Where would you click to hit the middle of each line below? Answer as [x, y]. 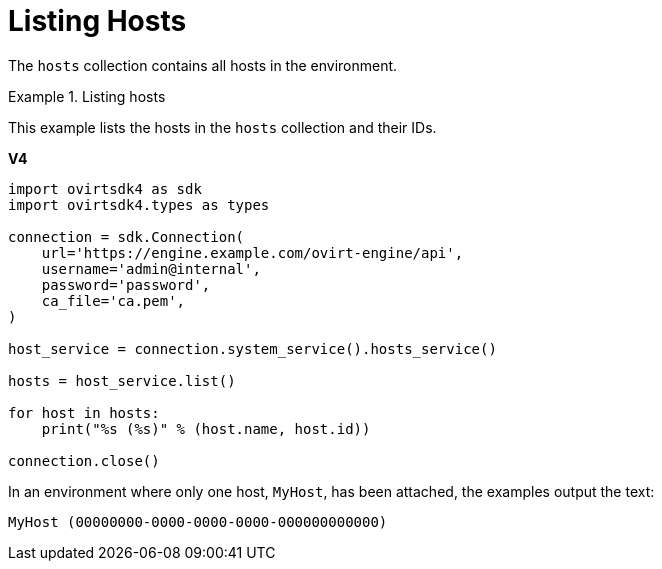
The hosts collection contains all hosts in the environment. [203, 65]
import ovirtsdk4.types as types [139, 204]
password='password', [126, 284]
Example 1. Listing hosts [87, 96]
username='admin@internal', [151, 268]
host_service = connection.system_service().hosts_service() [252, 348]
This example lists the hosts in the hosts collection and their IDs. [222, 127]
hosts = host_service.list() [122, 380]
